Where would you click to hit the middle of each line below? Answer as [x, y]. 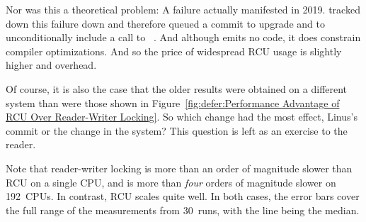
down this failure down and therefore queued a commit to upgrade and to [165, 23]
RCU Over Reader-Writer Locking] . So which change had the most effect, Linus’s [182, 117]
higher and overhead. [51, 65]
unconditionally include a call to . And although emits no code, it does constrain [183, 37]
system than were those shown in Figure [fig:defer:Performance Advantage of [173, 102]
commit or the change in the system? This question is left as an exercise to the [177, 130]
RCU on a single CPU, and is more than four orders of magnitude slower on [171, 182]
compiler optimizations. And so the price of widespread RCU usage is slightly [174, 51]
